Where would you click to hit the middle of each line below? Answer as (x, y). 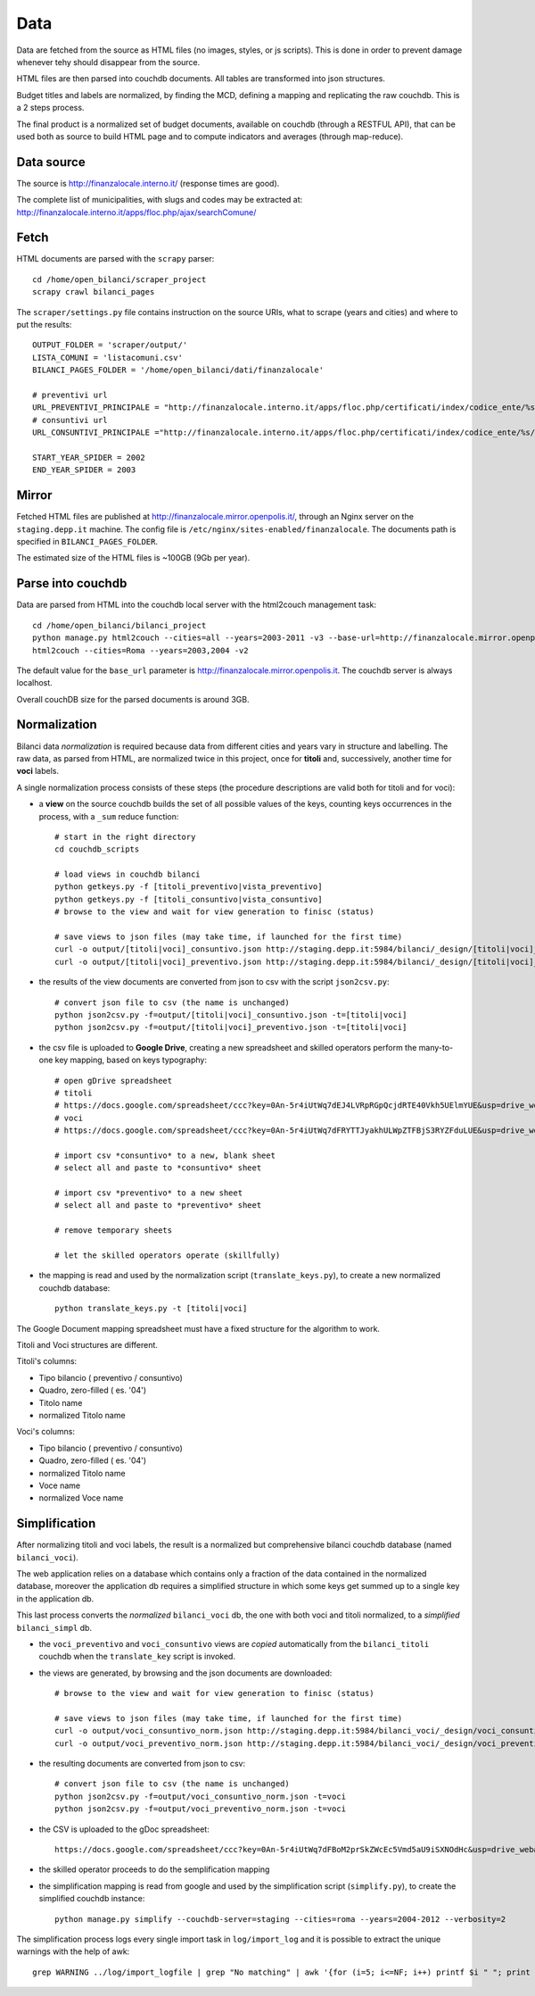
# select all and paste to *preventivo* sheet (158, 1206)
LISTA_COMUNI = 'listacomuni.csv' (107, 358)
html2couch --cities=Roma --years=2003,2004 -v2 (140, 650)
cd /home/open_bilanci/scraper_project (119, 279)
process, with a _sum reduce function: (109, 816)
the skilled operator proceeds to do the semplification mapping (154, 1869)
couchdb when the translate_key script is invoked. (137, 1657)
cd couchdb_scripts (97, 849)
